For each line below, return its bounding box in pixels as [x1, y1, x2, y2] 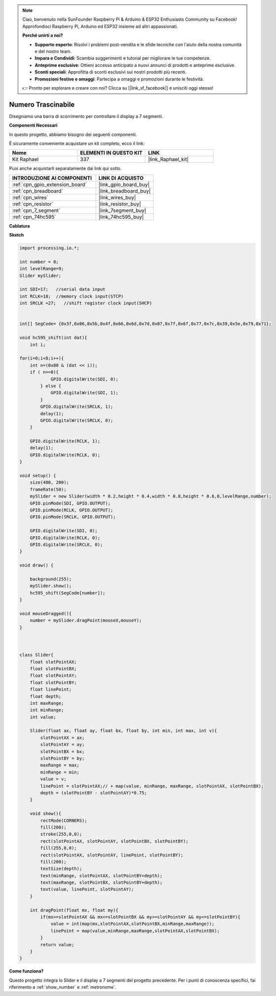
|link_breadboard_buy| [99, 187, 151, 194]
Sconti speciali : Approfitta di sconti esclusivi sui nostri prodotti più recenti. [34, 69, 187, 75]
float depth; [30, 693, 62, 699]
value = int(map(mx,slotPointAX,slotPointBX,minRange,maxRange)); [50, 921, 214, 927]
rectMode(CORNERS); [40, 818, 87, 823]
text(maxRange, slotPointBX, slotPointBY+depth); [40, 880, 163, 886]
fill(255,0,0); [40, 845, 77, 851]
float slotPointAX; [30, 659, 77, 665]
